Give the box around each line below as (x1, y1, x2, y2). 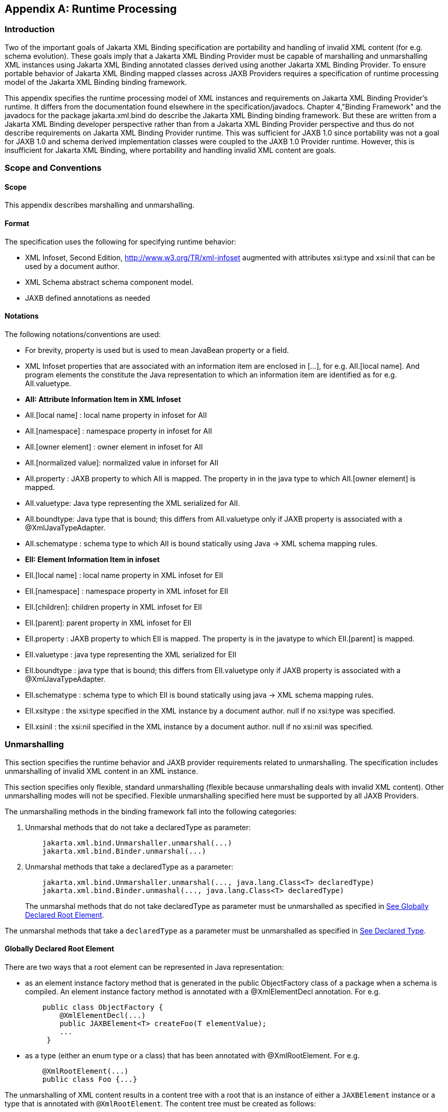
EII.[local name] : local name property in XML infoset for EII (25, 570, 223, 580)
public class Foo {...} (42, 1075, 138, 1083)
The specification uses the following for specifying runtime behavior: (5, 237, 236, 246)
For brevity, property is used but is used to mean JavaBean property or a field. (25, 345, 289, 354)
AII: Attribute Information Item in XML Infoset (25, 394, 181, 404)
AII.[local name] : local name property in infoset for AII (25, 410, 207, 419)
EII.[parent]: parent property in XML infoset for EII (25, 618, 192, 627)
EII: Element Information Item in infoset (25, 554, 160, 564)
